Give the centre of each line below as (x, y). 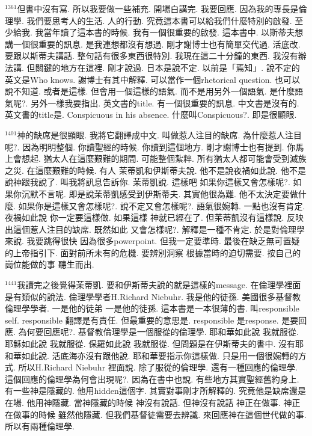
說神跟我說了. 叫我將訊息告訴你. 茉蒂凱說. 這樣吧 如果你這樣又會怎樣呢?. (148, 182)
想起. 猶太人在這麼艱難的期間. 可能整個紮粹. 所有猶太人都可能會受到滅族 (164, 158)
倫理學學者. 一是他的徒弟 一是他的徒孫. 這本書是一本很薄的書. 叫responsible (152, 308)
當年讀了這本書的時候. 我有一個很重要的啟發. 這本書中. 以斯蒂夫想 (173, 32)
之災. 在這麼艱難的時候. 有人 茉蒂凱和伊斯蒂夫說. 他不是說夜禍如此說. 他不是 (155, 170)
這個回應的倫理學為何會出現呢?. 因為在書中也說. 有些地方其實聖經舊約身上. (152, 379)
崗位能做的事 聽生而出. (50, 264)
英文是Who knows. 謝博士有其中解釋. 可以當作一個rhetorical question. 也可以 (153, 79)
